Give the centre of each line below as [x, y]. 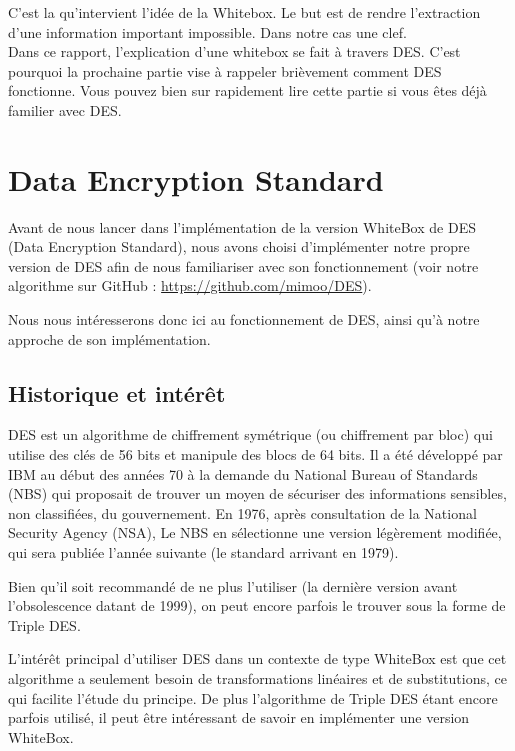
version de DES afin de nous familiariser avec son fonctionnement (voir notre [243, 265]
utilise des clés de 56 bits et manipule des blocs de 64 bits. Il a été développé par [255, 454]
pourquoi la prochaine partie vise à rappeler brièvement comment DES [225, 70]
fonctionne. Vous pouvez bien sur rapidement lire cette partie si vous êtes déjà [247, 90]
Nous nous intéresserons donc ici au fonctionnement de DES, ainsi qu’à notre [244, 319]
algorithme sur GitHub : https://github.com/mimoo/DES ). [190, 285]
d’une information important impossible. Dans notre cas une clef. [207, 31]
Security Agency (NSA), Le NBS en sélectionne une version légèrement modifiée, [255, 532]
